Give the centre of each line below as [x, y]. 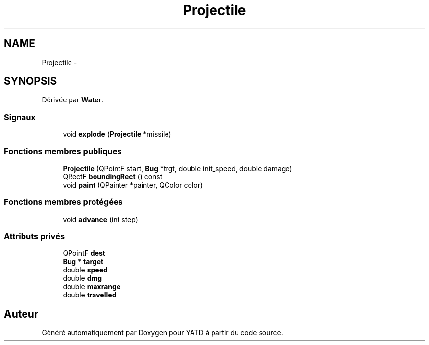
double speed [85, 270]
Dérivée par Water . [73, 100]
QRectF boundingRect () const [113, 176]
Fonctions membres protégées [63, 202]
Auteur [21, 314]
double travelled [90, 295]
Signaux [20, 117]
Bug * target [83, 262]
